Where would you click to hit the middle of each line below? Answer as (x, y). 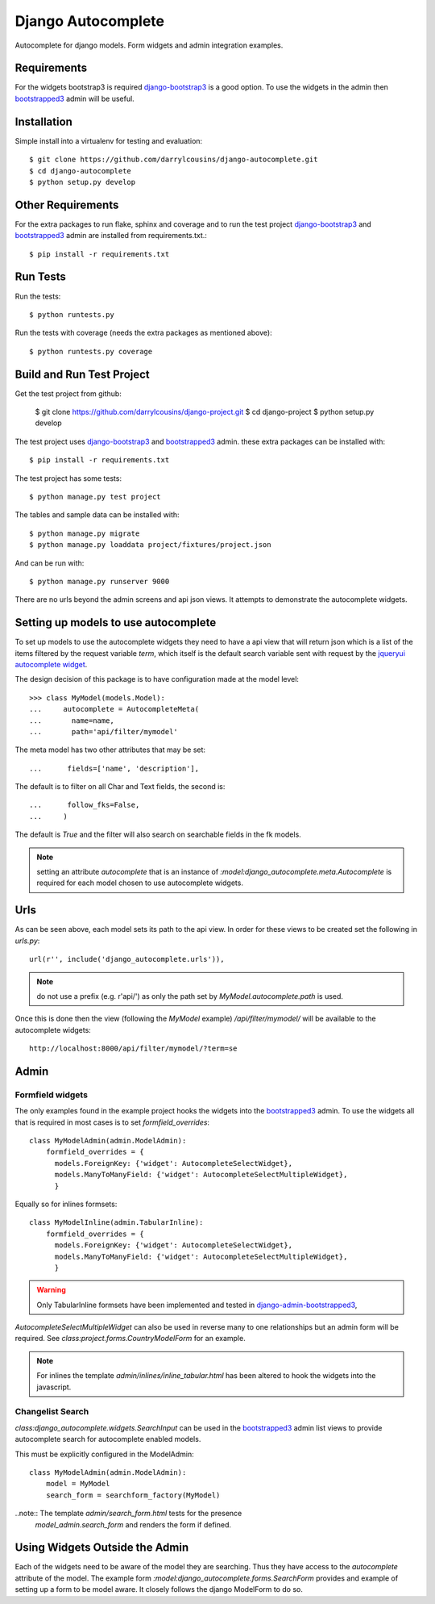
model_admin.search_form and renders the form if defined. (133, 1524)
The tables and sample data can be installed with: (97, 515)
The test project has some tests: (68, 478)
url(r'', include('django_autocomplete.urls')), (127, 959)
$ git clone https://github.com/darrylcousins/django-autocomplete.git (174, 160)
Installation (43, 121)
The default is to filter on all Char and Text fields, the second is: (120, 787)
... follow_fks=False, (85, 805)
